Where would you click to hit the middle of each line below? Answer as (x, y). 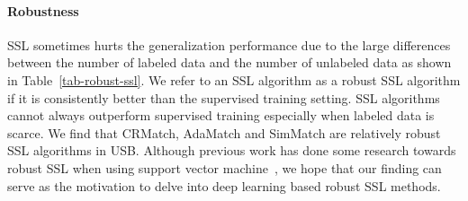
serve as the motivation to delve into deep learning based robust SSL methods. (224, 185)
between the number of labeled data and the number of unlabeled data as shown (229, 62)
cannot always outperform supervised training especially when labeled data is (221, 115)
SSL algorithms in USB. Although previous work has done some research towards (232, 150)
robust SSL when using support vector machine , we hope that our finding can (225, 167)
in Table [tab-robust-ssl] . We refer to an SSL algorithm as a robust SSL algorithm (234, 79)
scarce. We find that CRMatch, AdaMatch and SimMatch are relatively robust (224, 132)
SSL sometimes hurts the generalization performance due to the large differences (229, 44)
